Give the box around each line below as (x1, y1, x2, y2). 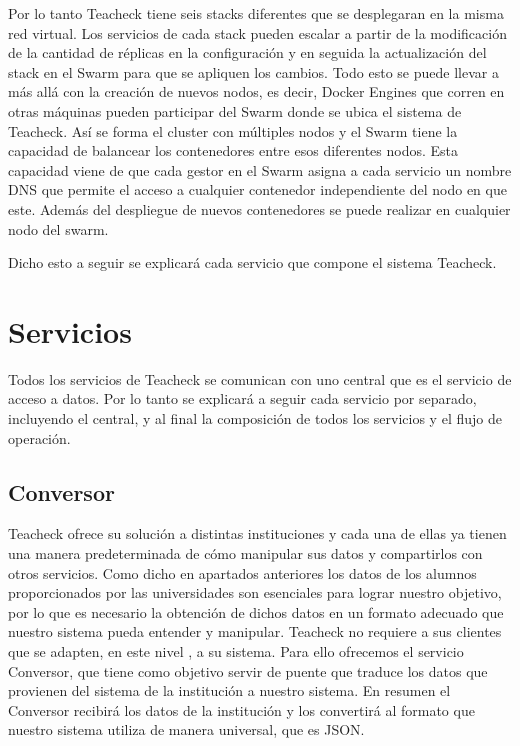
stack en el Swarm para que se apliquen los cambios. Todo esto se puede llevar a (8, 61, 499, 82)
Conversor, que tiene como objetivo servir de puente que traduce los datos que (8, 660, 488, 681)
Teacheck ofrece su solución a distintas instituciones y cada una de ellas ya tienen (8, 523, 507, 544)
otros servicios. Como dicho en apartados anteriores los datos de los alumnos (8, 562, 477, 583)
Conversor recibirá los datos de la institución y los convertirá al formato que (8, 699, 475, 720)
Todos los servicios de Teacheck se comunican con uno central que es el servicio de (8, 368, 512, 389)
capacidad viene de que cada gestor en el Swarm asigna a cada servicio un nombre (8, 159, 512, 180)
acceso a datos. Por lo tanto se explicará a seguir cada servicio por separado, (8, 388, 477, 409)
